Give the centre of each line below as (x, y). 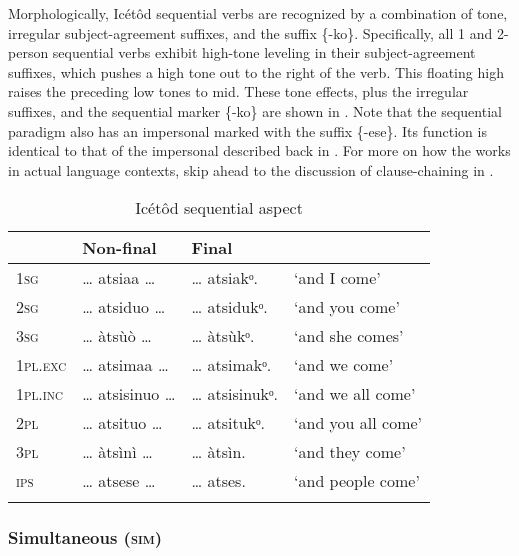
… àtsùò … (117, 336)
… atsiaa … (119, 278)
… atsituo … (122, 423)
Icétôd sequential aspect (219, 208)
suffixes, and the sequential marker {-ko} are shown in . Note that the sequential (255, 110)
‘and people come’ (357, 481)
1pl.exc (41, 365)
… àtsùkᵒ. (223, 336)
